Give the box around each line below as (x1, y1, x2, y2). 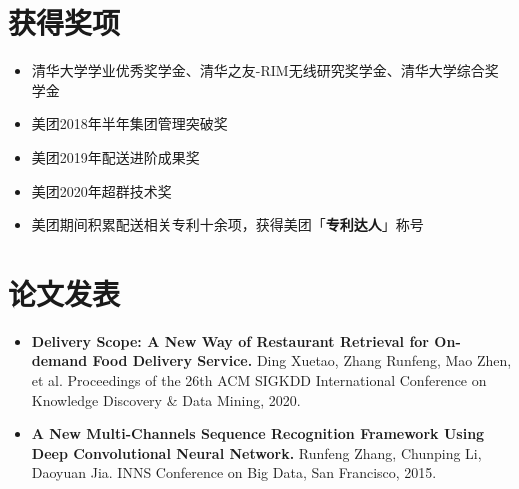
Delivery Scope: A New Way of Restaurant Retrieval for (31, 330, 429, 351)
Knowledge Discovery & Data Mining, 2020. (31, 389, 301, 410)
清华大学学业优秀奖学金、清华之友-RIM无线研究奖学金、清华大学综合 (31, 60, 485, 81)
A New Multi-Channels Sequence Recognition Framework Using (31, 423, 485, 444)
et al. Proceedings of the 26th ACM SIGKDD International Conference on (31, 370, 487, 390)
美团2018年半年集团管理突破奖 (31, 113, 228, 134)
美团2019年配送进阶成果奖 (31, 146, 200, 167)
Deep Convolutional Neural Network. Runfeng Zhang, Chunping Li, (31, 442, 482, 463)
